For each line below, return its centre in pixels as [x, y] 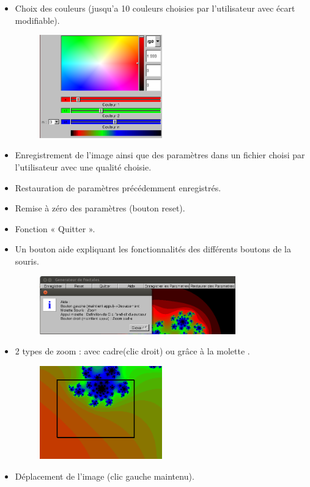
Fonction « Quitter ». [55, 228]
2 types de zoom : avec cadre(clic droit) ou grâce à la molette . [132, 351]
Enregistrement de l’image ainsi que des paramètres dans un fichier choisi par [160, 155]
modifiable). [37, 20]
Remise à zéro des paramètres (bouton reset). [100, 208]
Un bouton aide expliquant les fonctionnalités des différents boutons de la [153, 249]
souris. [27, 261]
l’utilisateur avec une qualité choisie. [83, 167]
